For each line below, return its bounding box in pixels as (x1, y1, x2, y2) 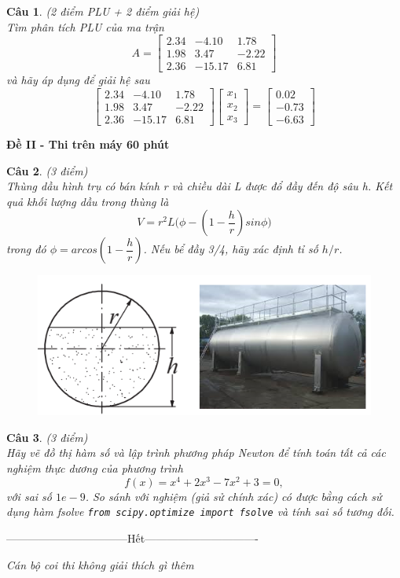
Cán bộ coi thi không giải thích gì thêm (6, 556, 194, 572)
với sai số (6, 488, 52, 504)
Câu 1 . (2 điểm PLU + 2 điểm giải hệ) (6, 3, 200, 19)
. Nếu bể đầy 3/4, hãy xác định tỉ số (143, 241, 318, 257)
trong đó (6, 241, 46, 257)
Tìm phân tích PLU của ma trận (6, 18, 164, 35)
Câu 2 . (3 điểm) (6, 162, 88, 179)
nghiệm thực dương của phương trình (6, 460, 183, 477)
